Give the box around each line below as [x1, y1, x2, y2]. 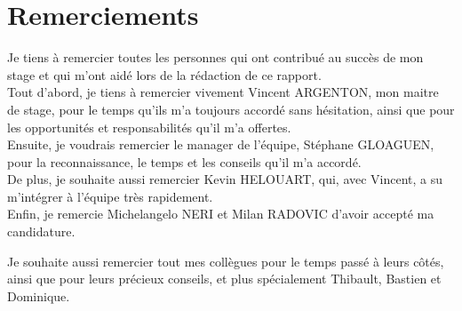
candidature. [7, 222, 76, 241]
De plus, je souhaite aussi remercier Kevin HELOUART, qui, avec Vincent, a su [7, 170, 443, 188]
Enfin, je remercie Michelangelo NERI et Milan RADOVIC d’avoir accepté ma [7, 204, 434, 223]
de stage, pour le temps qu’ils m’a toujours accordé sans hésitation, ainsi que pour [7, 100, 455, 118]
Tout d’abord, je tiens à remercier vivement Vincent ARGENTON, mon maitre [7, 83, 439, 101]
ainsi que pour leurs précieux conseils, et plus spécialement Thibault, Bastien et [7, 269, 442, 288]
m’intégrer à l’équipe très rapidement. [7, 187, 213, 205]
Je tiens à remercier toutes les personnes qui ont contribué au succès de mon [7, 48, 424, 67]
